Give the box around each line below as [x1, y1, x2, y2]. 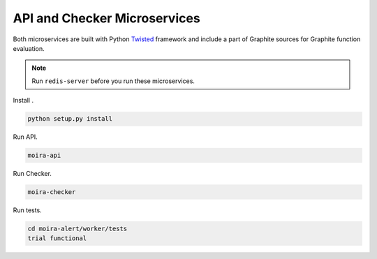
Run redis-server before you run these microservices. [31, 77, 195, 85]
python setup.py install [27, 115, 113, 123]
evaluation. [13, 44, 45, 52]
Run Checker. [13, 170, 52, 178]
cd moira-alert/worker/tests [27, 225, 128, 232]
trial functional [27, 235, 87, 242]
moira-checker [27, 188, 76, 196]
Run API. [13, 133, 38, 141]
